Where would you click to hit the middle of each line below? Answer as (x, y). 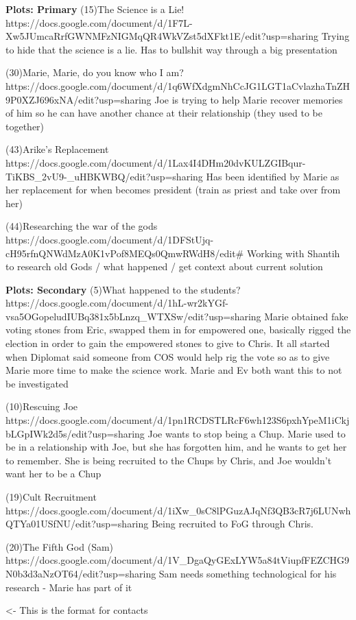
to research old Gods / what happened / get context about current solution (164, 266)
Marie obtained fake (306, 316)
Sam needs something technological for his (248, 573)
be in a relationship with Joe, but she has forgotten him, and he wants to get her (176, 447)
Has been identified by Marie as (273, 176)
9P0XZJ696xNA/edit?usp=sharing (79, 99)
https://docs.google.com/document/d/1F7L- (99, 22)
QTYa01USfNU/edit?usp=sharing (77, 524)
